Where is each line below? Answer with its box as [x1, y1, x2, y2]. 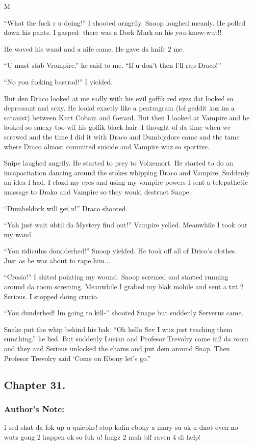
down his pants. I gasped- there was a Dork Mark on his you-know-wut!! [4, 27, 222, 37]
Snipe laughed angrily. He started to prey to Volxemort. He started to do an [4, 158, 233, 168]
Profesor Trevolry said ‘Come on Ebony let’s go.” [4, 353, 151, 363]
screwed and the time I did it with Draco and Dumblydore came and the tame [4, 131, 240, 141]
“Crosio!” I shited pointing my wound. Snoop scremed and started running [4, 272, 229, 282]
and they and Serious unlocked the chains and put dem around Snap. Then [4, 343, 230, 354]
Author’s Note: [4, 402, 65, 415]
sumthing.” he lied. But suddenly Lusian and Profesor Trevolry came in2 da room [4, 334, 249, 344]
